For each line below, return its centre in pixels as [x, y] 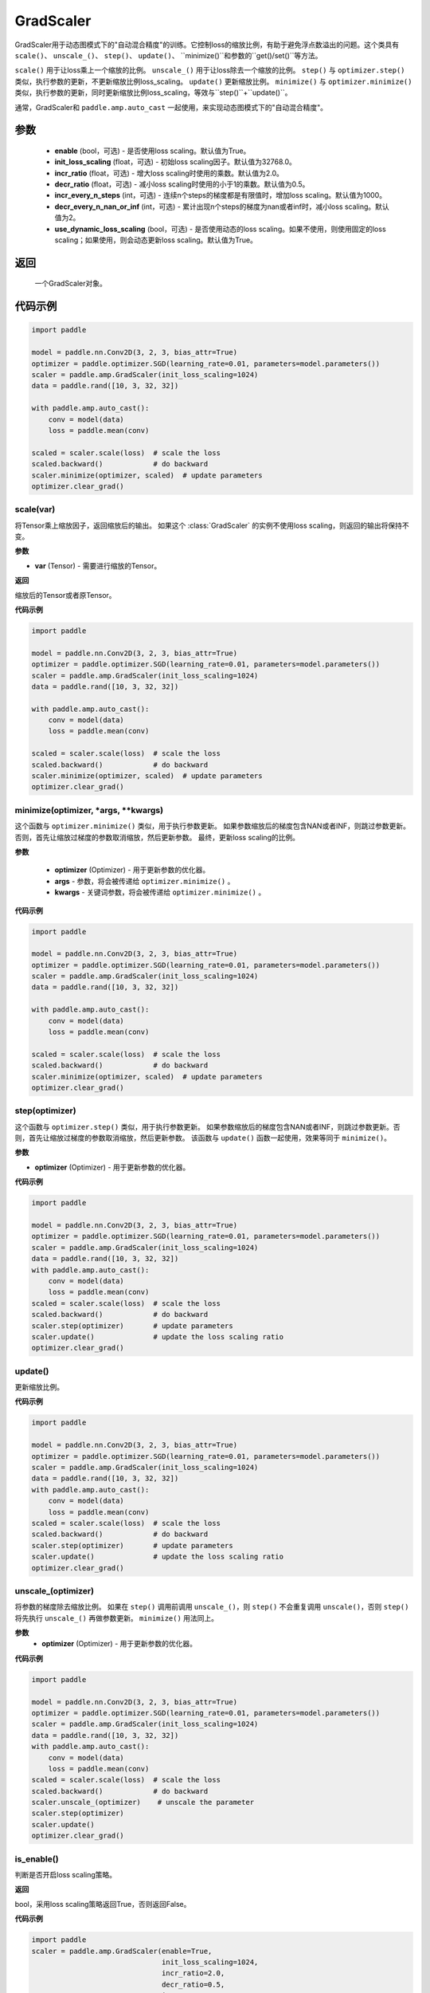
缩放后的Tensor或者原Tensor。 [65, 595]
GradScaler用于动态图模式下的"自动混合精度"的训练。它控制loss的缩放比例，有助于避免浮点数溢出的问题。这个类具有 [207, 45]
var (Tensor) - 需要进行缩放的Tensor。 [98, 565]
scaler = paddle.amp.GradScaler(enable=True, [122, 1951]
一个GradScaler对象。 [70, 284]
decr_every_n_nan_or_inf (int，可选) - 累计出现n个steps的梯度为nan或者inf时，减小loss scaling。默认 [222, 206]
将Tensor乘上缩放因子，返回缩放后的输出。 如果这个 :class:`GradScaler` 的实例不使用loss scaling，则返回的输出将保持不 [212, 525]
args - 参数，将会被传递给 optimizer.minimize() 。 [145, 881]
